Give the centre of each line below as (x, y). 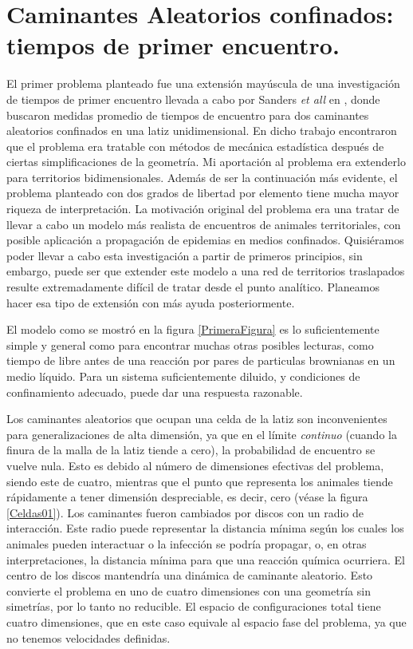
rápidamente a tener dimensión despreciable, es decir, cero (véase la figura (187, 497)
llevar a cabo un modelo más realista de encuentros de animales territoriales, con (204, 224)
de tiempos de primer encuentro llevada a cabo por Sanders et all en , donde (193, 99)
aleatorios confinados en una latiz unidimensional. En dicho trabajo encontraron (202, 131)
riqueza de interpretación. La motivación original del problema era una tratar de (203, 209)
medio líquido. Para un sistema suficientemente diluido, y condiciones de (183, 376)
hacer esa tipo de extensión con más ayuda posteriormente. (151, 302)
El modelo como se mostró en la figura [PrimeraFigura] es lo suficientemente (193, 329)
